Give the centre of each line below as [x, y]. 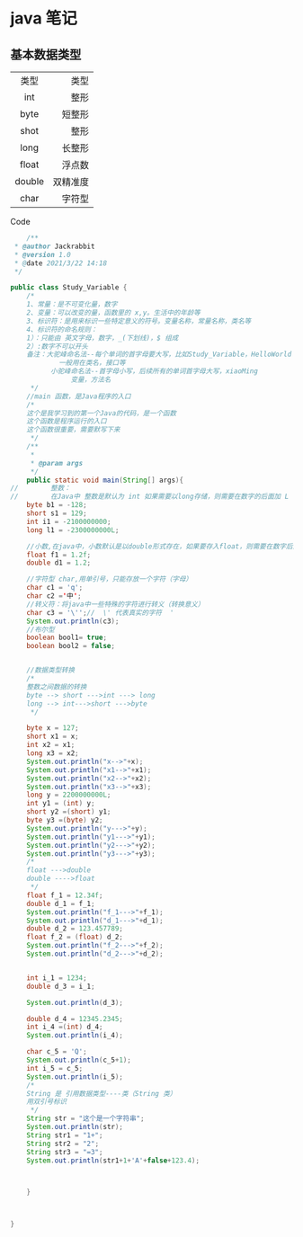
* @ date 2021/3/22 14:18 [60, 263]
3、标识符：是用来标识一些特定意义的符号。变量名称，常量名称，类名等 [139, 321]
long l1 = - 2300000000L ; [73, 530]
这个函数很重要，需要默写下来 [73, 430]
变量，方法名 [91, 379]
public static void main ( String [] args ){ [105, 480]
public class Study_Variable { [69, 288]
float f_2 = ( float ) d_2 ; [75, 937]
